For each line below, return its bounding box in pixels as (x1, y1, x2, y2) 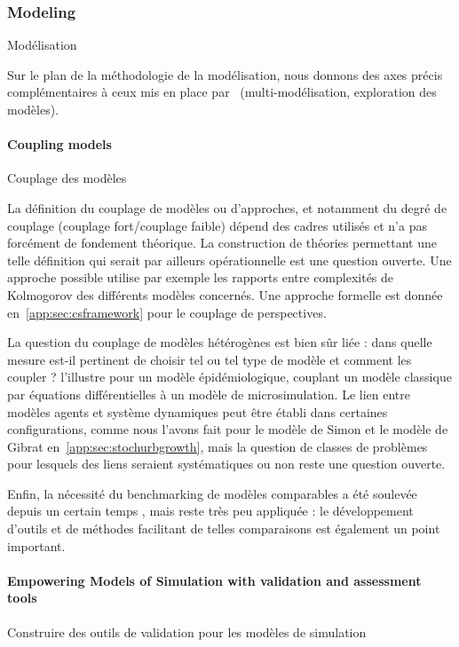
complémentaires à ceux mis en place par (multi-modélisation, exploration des (7, 83, 437, 101)
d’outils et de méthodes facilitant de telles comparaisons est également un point (7, 519, 440, 538)
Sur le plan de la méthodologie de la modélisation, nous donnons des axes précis (7, 65, 443, 83)
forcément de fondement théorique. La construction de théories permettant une (7, 233, 437, 252)
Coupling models (7, 135, 112, 154)
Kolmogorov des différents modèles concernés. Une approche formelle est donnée (7, 285, 443, 304)
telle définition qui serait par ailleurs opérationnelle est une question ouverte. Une (7, 250, 452, 269)
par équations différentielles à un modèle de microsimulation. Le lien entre (7, 384, 411, 403)
